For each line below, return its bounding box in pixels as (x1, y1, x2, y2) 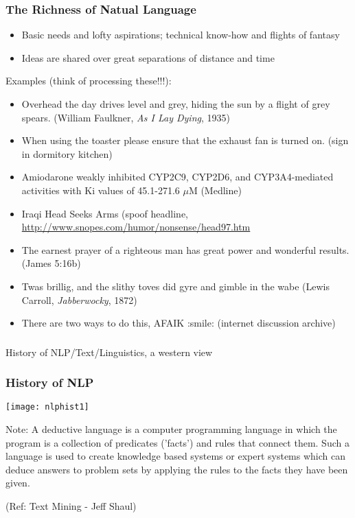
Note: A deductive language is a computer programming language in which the (5, 422, 337, 436)
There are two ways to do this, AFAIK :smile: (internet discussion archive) (21, 316, 336, 330)
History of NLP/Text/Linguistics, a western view (5, 344, 213, 359)
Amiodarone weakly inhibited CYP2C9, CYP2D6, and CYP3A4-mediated (21, 169, 334, 184)
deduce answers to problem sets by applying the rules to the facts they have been (5, 462, 348, 476)
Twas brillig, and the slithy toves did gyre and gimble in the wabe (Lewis (21, 279, 330, 293)
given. (5, 475, 30, 490)
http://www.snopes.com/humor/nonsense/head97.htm (21, 220, 251, 234)
